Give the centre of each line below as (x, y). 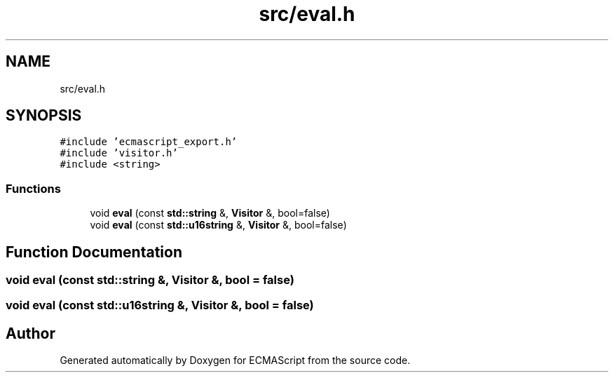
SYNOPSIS (44, 116)
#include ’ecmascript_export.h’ (149, 142)
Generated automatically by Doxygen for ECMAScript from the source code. (235, 360)
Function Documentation (94, 252)
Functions (33, 188)
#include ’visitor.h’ (119, 153)
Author (30, 333)
